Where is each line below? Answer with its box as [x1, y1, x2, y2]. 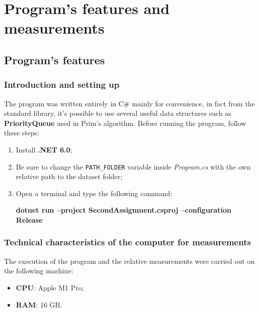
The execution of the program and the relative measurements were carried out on [4, 255, 255, 266]
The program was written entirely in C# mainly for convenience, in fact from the [4, 98, 255, 108]
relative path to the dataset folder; [16, 171, 123, 182]
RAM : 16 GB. [16, 299, 62, 309]
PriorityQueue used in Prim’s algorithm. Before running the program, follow [4, 117, 246, 128]
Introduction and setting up [4, 78, 120, 91]
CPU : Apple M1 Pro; [16, 282, 84, 292]
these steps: [4, 127, 40, 138]
